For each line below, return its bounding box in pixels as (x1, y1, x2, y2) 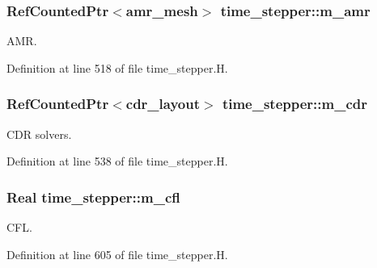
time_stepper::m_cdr (222, 94, 367, 114)
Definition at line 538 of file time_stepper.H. (6, 153, 228, 170)
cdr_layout (125, 94, 200, 114)
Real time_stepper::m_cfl (6, 186, 180, 207)
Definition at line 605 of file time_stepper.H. (6, 245, 228, 262)
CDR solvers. (6, 125, 72, 142)
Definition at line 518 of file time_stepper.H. (6, 59, 228, 76)
